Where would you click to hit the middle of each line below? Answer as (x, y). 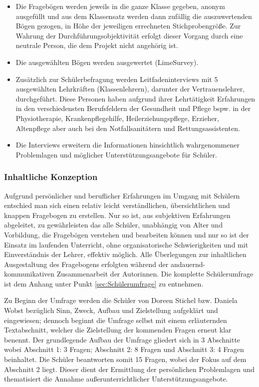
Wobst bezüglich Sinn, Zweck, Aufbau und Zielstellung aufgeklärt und (111, 310)
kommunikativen (29, 274)
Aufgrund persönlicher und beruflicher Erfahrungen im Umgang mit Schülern (122, 195)
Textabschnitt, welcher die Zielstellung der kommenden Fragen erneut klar (118, 330)
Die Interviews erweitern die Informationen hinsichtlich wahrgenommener (128, 145)
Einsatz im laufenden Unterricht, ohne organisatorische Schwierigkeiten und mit (126, 244)
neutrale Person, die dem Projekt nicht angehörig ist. (97, 45)
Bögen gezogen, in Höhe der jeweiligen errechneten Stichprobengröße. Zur (128, 26)
